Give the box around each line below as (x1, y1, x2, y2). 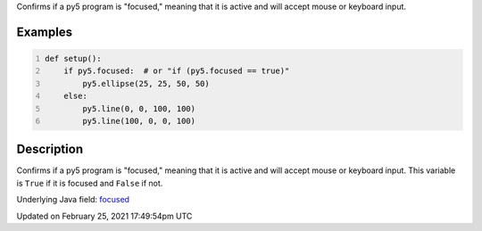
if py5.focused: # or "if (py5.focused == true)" (63, 66, 290, 76)
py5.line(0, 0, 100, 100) (81, 103, 196, 113)
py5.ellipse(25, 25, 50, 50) (81, 78, 210, 88)
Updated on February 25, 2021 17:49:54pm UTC (16, 210, 193, 221)
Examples (16, 24, 73, 39)
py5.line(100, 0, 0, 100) (81, 116, 196, 126)
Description (16, 142, 84, 157)
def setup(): (45, 54, 102, 63)
